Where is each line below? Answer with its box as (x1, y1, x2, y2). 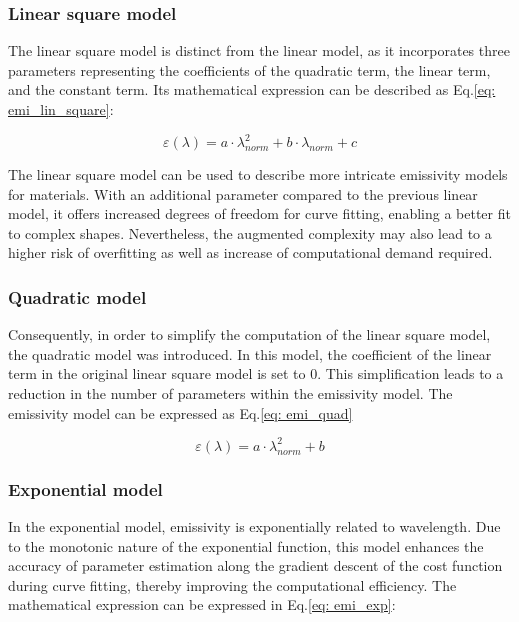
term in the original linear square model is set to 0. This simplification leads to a (8, 363, 504, 384)
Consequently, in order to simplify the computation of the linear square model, (8, 324, 491, 345)
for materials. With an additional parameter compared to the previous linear (8, 183, 478, 204)
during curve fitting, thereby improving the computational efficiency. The (8, 574, 457, 595)
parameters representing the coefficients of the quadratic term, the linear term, (8, 59, 491, 80)
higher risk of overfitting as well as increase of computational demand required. (8, 242, 493, 263)
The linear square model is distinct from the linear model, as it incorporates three (8, 40, 510, 61)
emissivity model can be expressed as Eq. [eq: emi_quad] (8, 402, 353, 423)
